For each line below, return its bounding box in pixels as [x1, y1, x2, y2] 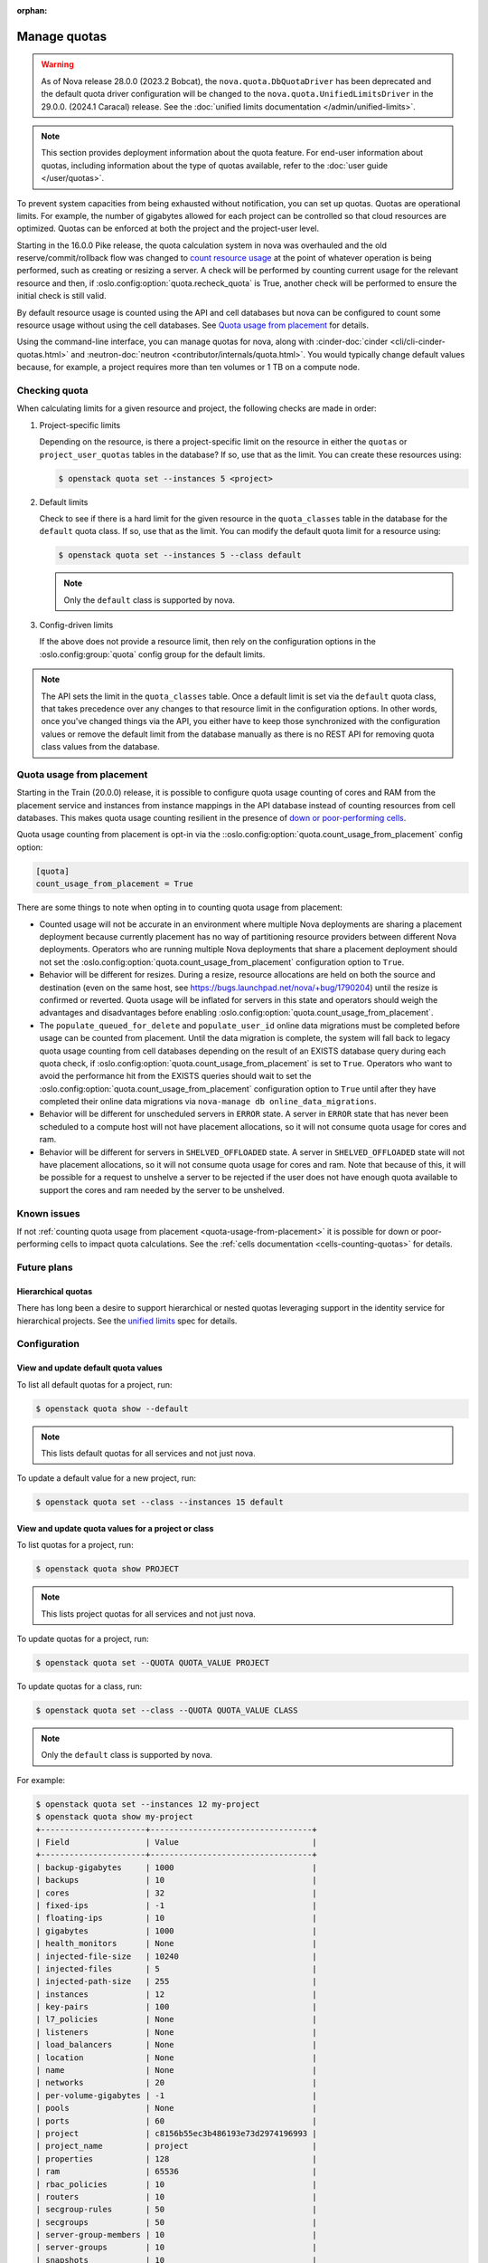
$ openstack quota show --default [35, 1403, 189, 1414]
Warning [41, 59, 74, 70]
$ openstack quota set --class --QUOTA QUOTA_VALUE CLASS [35, 1705, 298, 1715]
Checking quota [16, 384, 89, 396]
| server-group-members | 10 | [35, 2230, 317, 2240]
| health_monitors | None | [35, 1938, 317, 1949]
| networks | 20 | [35, 2077, 317, 2088]
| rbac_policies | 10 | [35, 2179, 317, 2190]
